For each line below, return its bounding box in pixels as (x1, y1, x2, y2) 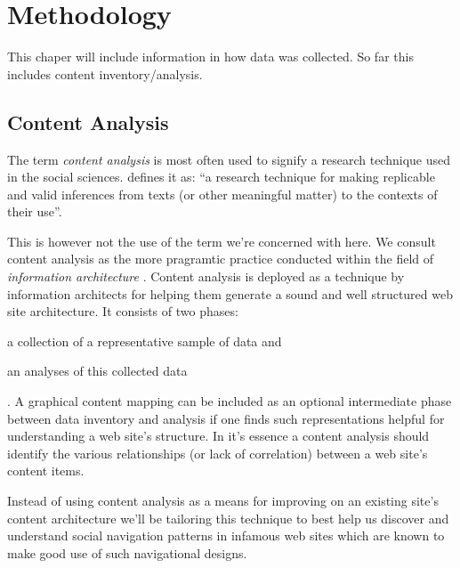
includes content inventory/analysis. (7, 64, 203, 83)
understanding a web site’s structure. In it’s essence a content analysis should (7, 426, 430, 445)
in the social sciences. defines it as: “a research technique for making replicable (7, 167, 435, 186)
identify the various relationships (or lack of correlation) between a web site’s (7, 443, 428, 462)
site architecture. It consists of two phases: (7, 302, 238, 321)
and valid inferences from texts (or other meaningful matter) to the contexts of (7, 184, 438, 203)
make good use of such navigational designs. (7, 543, 247, 562)
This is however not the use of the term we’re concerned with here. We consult (7, 231, 436, 250)
